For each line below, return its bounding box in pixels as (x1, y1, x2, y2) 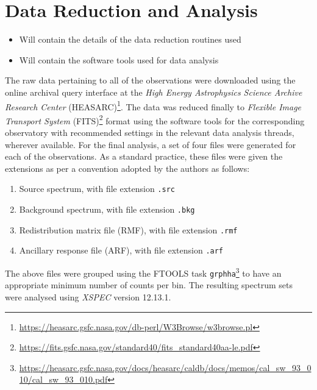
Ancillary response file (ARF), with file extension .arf (19, 244, 224, 257)
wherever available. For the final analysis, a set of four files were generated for (5, 138, 296, 151)
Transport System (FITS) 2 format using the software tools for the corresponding (5, 112, 305, 127)
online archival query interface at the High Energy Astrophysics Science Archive (5, 85, 302, 98)
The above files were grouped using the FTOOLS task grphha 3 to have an (5, 265, 282, 279)
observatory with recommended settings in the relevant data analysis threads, (5, 126, 294, 138)
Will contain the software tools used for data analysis (19, 53, 219, 66)
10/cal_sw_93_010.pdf (19, 373, 108, 386)
